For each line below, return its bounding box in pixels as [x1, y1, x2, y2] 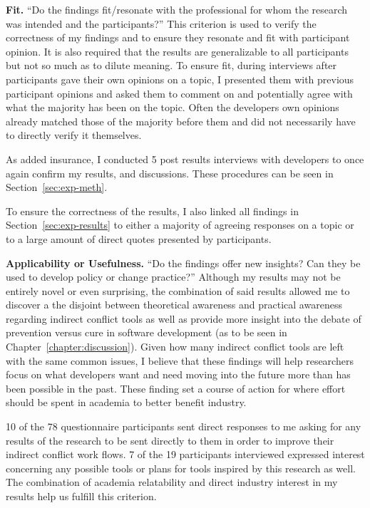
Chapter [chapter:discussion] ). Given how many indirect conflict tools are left [6, 339, 344, 354]
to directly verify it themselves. [6, 128, 142, 142]
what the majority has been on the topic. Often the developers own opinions [6, 100, 339, 115]
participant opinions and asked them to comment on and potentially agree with [6, 85, 353, 100]
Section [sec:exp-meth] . [6, 180, 108, 195]
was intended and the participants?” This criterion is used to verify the [6, 16, 317, 31]
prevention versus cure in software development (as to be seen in [6, 325, 287, 340]
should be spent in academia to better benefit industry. [6, 395, 247, 410]
